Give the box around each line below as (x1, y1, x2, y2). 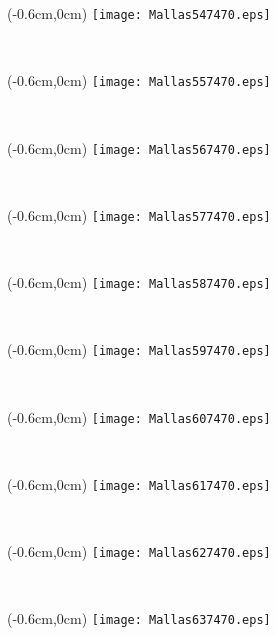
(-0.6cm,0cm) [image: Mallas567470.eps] (7, 137, 271, 158)
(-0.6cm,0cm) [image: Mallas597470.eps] (7, 339, 271, 360)
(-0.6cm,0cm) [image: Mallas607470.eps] (7, 406, 271, 427)
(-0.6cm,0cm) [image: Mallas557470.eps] (7, 70, 271, 91)
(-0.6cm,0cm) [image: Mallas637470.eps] (7, 608, 271, 629)
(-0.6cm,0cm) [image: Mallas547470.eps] (7, 3, 271, 23)
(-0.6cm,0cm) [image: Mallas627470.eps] (7, 541, 271, 561)
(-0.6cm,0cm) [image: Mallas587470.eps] (7, 272, 271, 292)
